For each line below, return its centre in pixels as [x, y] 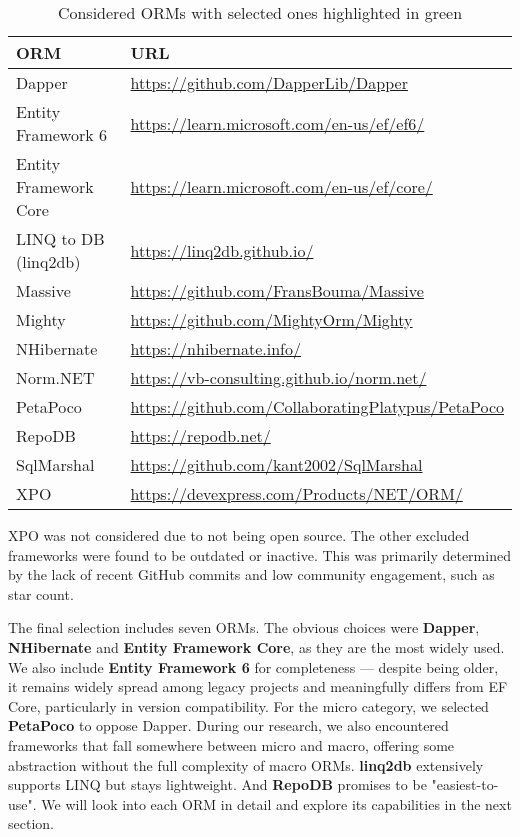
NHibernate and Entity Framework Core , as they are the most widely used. [256, 646]
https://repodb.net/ [200, 435]
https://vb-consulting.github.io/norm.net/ [278, 377]
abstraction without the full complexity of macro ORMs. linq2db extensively [246, 764]
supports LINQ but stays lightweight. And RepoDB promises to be [217, 784]
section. [31, 823]
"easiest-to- [465, 784]
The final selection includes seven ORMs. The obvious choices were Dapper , [244, 627]
